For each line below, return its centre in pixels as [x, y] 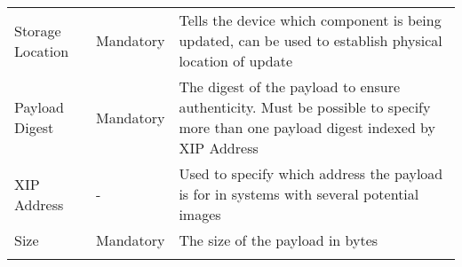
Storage [38, 30]
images [200, 214]
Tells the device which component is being [310, 20]
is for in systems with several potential [299, 194]
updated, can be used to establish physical [311, 40]
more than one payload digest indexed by [307, 127]
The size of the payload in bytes [279, 240]
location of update [235, 61]
